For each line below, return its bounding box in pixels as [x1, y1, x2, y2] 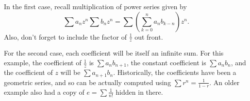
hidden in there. [116, 87, 163, 97]
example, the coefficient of [4, 58, 82, 68]
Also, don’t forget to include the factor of [4, 31, 127, 42]
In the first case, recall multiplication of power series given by [4, 1, 187, 11]
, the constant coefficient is [126, 58, 206, 68]
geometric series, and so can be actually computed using [4, 77, 171, 87]
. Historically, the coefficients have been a [113, 67, 236, 77]
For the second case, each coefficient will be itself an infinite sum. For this [4, 48, 224, 58]
